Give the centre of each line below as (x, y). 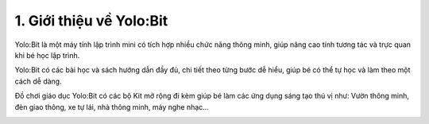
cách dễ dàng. (39, 81)
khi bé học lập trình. (47, 55)
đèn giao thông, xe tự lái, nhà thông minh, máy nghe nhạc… (112, 107)
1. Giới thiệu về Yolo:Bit (91, 21)
